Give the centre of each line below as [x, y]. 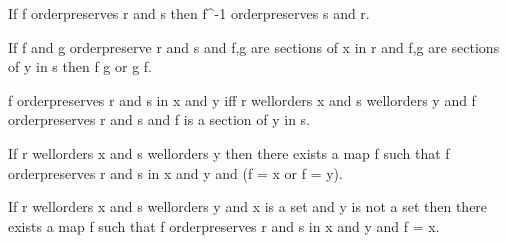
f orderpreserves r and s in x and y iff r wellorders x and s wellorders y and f [242, 99]
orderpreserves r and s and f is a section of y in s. [159, 119]
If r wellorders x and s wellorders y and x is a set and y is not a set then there [248, 206]
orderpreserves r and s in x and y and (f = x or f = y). [175, 172]
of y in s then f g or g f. [80, 66]
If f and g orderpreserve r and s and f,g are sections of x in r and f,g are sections [254, 46]
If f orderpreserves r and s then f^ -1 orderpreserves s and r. [189, 13]
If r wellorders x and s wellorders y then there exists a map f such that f [229, 152]
